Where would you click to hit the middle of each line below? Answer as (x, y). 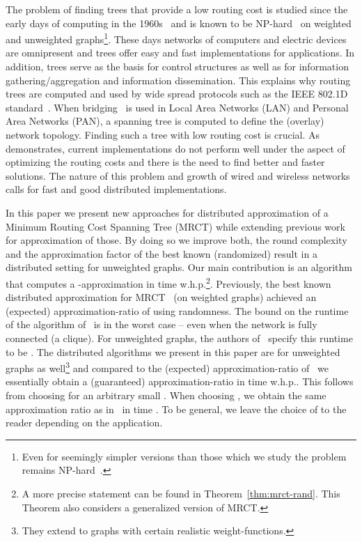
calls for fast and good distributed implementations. (116, 189)
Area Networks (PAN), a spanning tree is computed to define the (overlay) (165, 121)
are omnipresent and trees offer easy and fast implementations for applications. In (180, 53)
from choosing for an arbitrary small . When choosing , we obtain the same (166, 395)
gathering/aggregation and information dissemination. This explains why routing (178, 80)
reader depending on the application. (84, 423)
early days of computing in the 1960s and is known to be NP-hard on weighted (179, 23)
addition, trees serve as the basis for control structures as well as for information (177, 67)
